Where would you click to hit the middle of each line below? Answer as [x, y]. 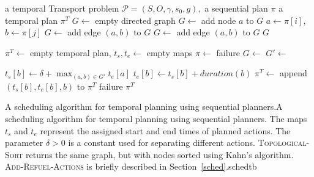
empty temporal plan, [70, 52]
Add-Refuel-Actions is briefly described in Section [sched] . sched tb [131, 166]
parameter [24, 143]
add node [219, 20]
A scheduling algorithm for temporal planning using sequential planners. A [144, 107]
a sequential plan [236, 8]
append [293, 73]
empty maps [170, 52]
